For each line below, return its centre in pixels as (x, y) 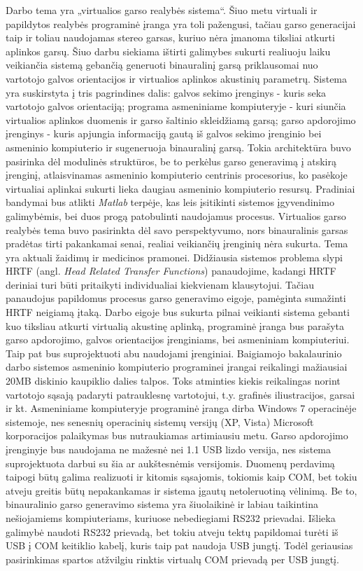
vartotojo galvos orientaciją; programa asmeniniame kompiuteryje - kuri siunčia (176, 106)
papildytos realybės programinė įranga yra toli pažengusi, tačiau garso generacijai (181, 23)
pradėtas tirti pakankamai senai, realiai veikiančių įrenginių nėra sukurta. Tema (177, 243)
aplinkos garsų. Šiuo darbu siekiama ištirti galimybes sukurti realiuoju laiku (168, 51)
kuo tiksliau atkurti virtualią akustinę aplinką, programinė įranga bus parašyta (175, 325)
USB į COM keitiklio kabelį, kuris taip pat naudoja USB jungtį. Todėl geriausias (179, 545)
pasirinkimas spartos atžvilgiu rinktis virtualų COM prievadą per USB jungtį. (172, 559)
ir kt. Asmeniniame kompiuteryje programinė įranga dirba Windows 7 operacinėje (181, 408)
